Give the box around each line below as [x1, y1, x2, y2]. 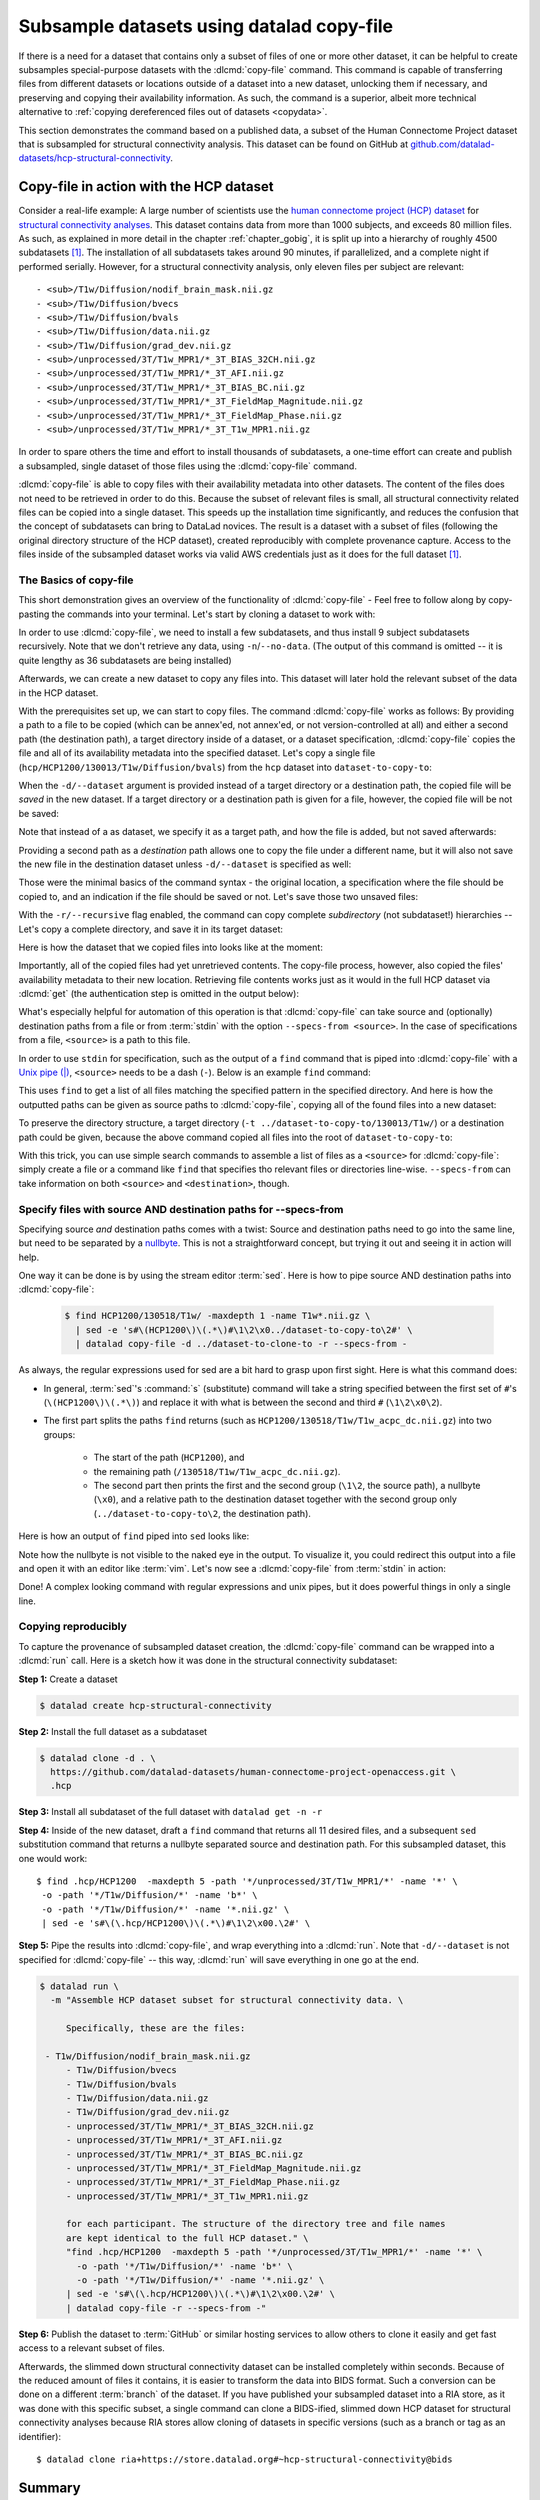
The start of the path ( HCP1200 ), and [93, 1451, 245, 1464]
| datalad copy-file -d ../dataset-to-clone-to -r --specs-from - [75, 1338, 408, 1350]
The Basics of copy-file [18, 573, 134, 587]
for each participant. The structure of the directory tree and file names [65, 2218, 446, 2230]
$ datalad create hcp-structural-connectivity [39, 1700, 272, 1711]
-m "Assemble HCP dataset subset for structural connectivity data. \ [50, 1995, 404, 2006]
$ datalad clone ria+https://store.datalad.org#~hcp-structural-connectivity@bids [36, 2453, 453, 2465]
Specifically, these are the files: [65, 2023, 246, 2034]
